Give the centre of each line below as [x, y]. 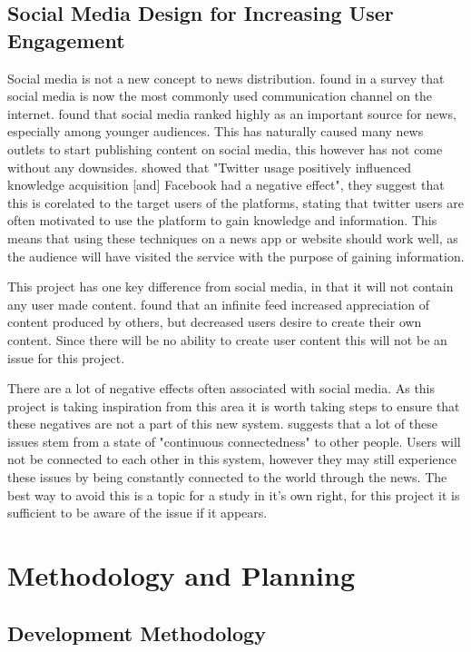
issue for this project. [66, 357]
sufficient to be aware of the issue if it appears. [137, 513]
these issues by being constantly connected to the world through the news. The [227, 477]
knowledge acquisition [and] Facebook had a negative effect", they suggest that [226, 185]
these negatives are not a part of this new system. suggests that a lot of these [222, 424]
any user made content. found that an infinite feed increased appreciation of [219, 304]
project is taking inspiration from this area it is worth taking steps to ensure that [234, 405]
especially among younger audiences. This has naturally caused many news [216, 131]
